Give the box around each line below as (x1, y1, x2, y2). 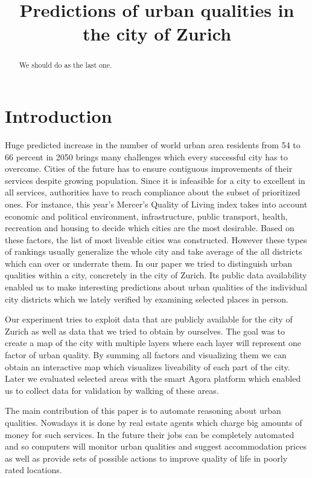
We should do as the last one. (19, 60, 112, 70)
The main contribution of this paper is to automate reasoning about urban (5, 404, 281, 417)
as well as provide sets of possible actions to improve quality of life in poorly (5, 451, 288, 464)
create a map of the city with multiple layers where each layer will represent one (5, 336, 302, 349)
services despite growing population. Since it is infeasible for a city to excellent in (5, 174, 305, 186)
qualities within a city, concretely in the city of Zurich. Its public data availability (5, 269, 307, 281)
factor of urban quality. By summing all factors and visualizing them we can (5, 349, 287, 361)
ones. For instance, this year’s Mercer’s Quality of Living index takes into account (5, 197, 308, 210)
